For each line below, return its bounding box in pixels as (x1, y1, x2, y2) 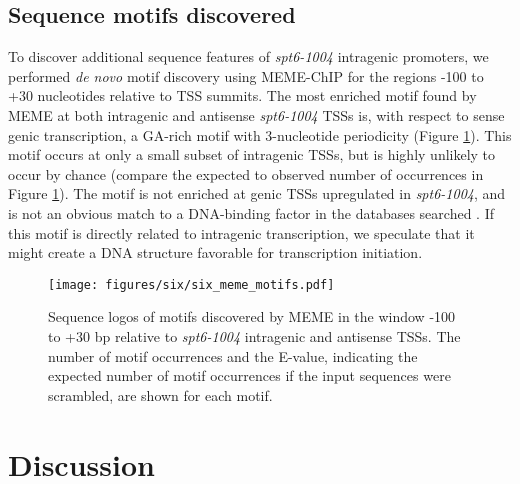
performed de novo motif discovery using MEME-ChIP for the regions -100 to (8, 65, 484, 86)
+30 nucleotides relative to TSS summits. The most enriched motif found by (8, 85, 477, 106)
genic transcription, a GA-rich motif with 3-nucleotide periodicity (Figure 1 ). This (8, 124, 512, 145)
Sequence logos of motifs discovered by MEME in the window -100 (48, 306, 456, 327)
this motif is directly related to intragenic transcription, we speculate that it (8, 222, 475, 243)
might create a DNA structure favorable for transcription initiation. (8, 242, 423, 263)
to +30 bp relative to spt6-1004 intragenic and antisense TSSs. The (48, 325, 461, 346)
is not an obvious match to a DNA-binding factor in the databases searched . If (8, 202, 494, 223)
